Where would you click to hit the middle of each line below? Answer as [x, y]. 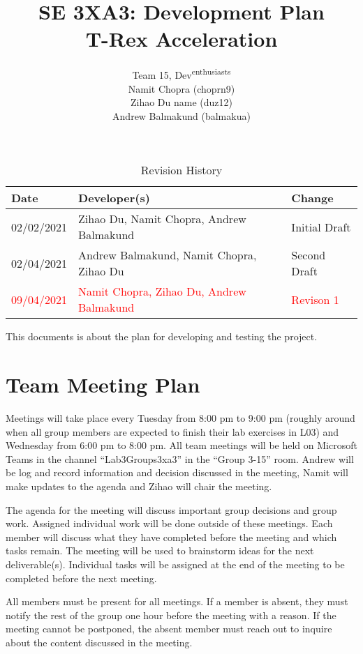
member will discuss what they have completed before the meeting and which [171, 537]
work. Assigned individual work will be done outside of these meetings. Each [169, 523]
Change [312, 198]
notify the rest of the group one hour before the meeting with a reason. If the [171, 615]
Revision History [181, 170]
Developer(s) [114, 198]
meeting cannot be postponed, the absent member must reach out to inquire [169, 629]
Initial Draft [321, 227]
